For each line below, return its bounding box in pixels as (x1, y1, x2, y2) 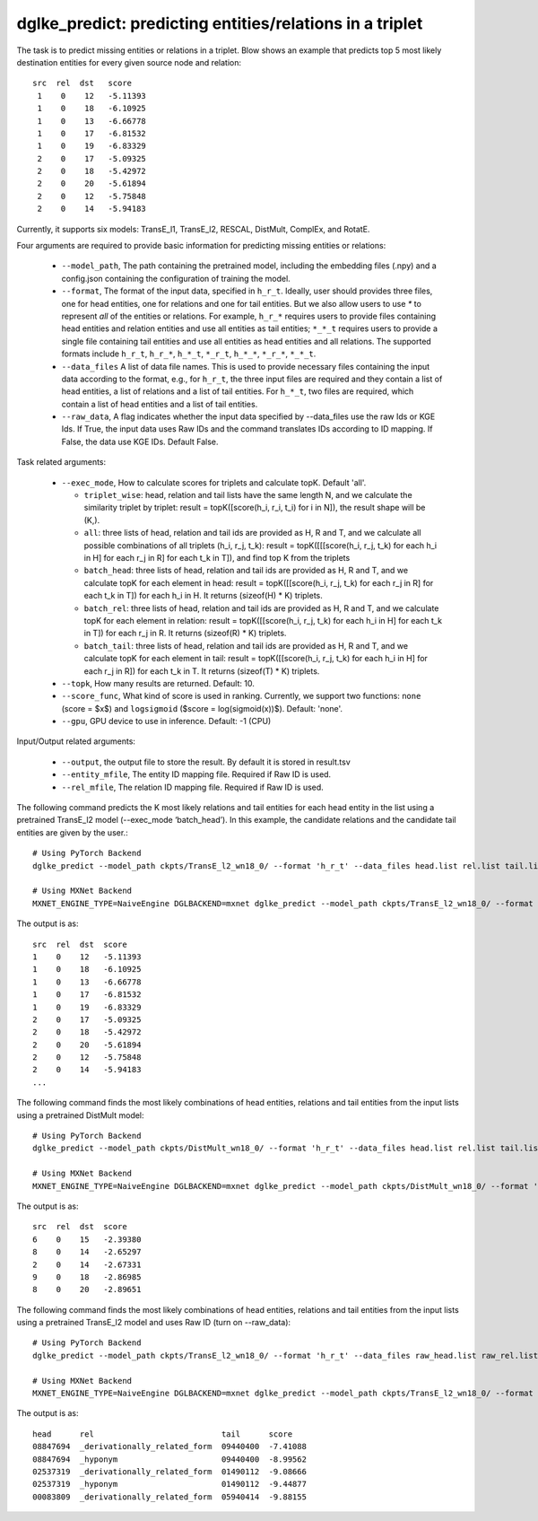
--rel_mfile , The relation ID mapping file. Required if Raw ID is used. (61, 782, 325, 792)
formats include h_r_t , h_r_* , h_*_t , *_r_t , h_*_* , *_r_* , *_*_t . (61, 348, 317, 359)
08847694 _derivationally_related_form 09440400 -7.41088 (32, 1441, 307, 1452)
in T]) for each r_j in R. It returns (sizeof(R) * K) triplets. (83, 628, 287, 639)
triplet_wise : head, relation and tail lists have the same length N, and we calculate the (83, 490, 412, 501)
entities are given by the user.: (16, 826, 129, 838)
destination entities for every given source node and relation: (16, 57, 242, 67)
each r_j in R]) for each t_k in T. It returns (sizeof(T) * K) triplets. (83, 665, 320, 677)
